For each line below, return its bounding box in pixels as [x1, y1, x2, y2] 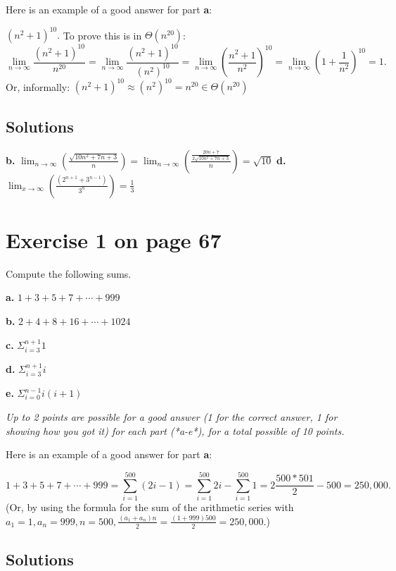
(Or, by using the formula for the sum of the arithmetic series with [6, 499, 294, 514]
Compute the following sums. [6, 266, 132, 281]
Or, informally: [6, 79, 70, 94]
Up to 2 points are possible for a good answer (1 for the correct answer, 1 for [6, 410, 338, 424]
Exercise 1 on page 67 [6, 225, 222, 254]
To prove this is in [63, 27, 142, 42]
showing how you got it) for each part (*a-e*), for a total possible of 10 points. [6, 423, 345, 438]
